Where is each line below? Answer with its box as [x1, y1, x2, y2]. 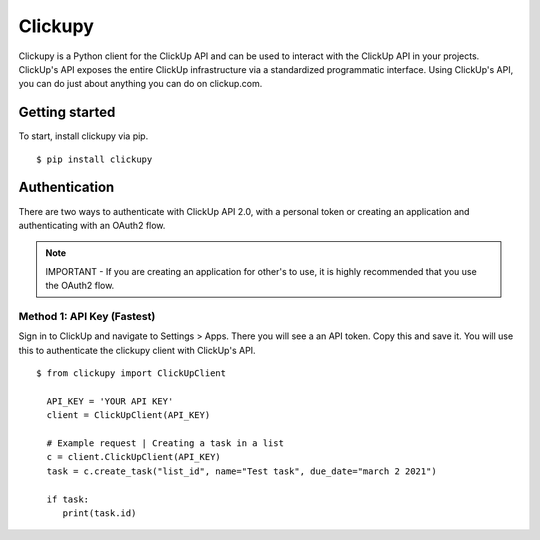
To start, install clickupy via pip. [18, 130, 149, 142]
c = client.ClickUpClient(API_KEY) [46, 451, 222, 463]
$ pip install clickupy [36, 153, 153, 165]
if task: [46, 493, 90, 505]
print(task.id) [62, 507, 137, 519]
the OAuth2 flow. [45, 280, 115, 292]
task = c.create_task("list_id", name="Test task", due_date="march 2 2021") [46, 465, 437, 477]
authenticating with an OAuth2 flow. [18, 219, 166, 231]
